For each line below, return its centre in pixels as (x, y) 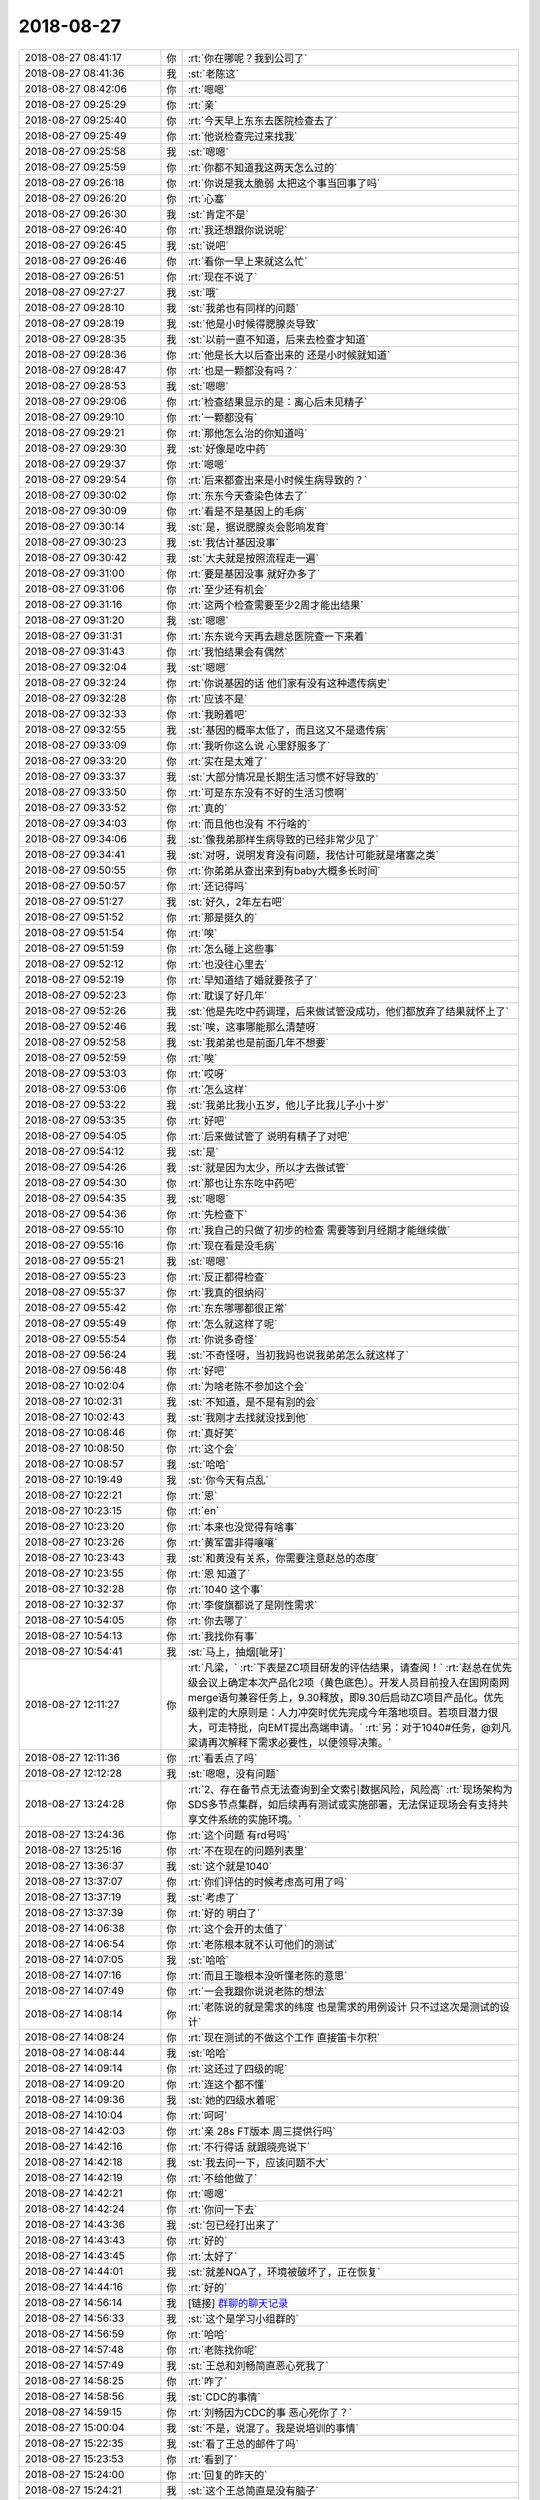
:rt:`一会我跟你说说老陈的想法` (257, 1991)
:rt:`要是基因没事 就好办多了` (254, 573)
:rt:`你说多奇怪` (222, 1339)
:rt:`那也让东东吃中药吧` (242, 1183)
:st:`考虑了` (213, 1897)
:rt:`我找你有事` (222, 1636)
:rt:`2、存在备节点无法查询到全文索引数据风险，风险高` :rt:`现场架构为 (350, 1789)
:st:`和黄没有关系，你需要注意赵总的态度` (283, 1558)
